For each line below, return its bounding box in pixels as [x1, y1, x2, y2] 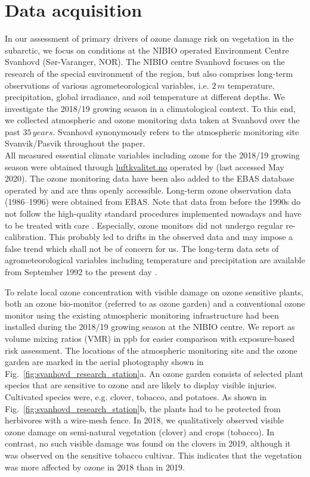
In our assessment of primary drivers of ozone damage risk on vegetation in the [5, 32, 294, 45]
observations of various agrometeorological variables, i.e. [5, 79, 209, 91]
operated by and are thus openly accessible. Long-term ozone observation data [5, 183, 292, 196]
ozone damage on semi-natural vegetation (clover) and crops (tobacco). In [5, 425, 275, 438]
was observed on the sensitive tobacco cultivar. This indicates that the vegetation [5, 448, 302, 461]
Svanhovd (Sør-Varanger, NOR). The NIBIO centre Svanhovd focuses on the [5, 55, 285, 68]
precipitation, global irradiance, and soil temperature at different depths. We [5, 91, 285, 103]
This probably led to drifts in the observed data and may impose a [48, 230, 293, 243]
